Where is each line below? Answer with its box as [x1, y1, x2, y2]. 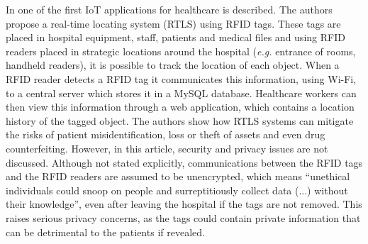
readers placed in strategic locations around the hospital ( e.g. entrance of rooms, [6, 43, 356, 58]
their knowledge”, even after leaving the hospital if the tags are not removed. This [6, 196, 362, 211]
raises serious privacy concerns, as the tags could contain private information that [6, 210, 361, 225]
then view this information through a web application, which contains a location [6, 99, 355, 114]
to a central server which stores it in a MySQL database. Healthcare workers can [6, 85, 357, 100]
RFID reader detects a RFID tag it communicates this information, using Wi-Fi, [6, 71, 357, 86]
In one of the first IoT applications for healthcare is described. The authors [6, 2, 333, 16]
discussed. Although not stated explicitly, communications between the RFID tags [6, 155, 363, 170]
